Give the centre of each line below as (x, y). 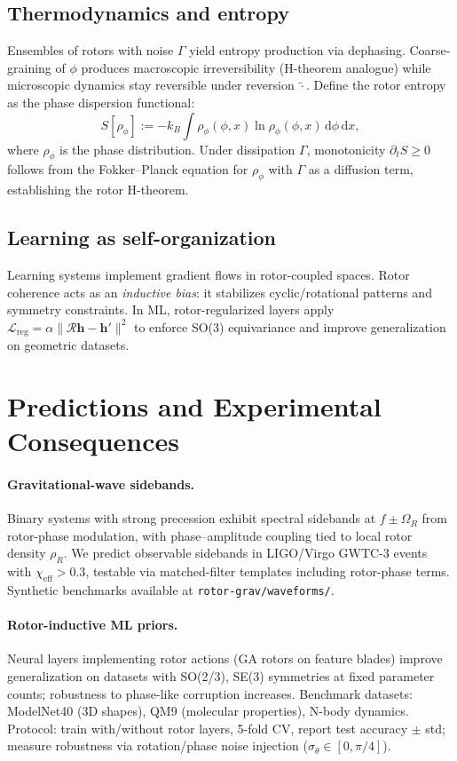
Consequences (94, 441)
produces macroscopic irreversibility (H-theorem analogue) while (256, 67)
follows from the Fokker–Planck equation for (128, 169)
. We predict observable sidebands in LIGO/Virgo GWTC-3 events (245, 553)
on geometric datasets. (68, 345)
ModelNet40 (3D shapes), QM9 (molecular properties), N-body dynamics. (208, 711)
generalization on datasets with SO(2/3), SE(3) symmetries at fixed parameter (221, 675)
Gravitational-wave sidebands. (101, 484)
